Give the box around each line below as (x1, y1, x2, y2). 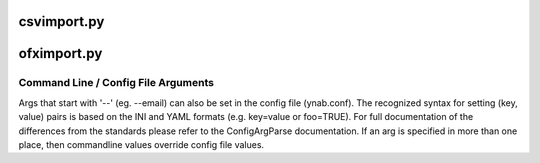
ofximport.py (18, 45, 103, 62)
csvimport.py (18, 13, 105, 30)
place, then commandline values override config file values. (18, 138, 265, 150)
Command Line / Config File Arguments (18, 76, 215, 90)
